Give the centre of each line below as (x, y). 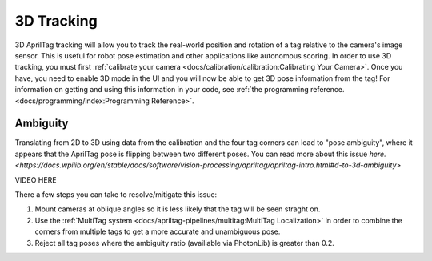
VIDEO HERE (36, 179)
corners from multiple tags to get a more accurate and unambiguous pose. (158, 231)
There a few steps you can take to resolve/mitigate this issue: (116, 194)
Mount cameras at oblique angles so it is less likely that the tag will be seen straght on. (178, 209)
